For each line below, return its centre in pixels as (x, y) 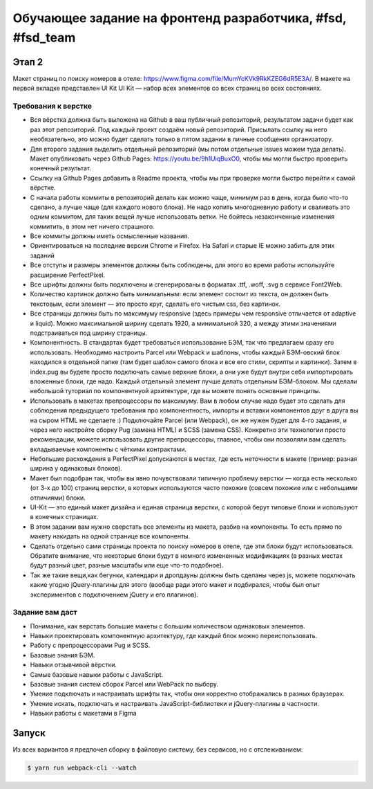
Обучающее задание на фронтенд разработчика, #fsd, (180, 18)
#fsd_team (44, 37)
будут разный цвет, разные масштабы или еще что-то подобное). (127, 565)
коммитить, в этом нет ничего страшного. (92, 226)
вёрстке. (43, 188)
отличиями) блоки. (58, 498)
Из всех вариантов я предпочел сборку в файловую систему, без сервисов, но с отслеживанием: (158, 750)
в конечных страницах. (64, 517)
